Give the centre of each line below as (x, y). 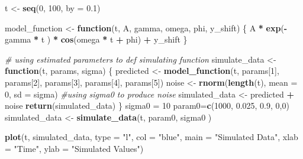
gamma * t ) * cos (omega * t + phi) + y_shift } (96, 39)
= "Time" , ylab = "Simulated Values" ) (74, 148)
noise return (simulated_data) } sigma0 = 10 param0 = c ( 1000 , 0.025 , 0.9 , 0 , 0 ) (147, 106)
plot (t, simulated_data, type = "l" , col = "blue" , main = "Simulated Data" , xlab (151, 137)
